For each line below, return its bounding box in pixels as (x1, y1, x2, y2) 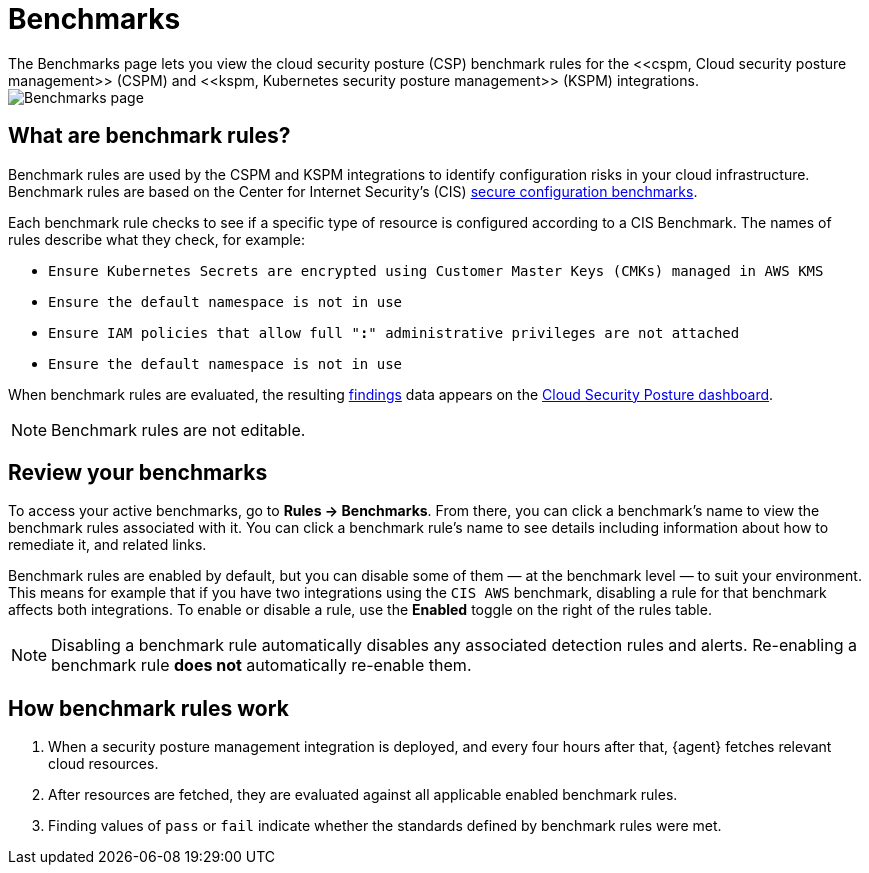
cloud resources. (48, 755, 159, 773)
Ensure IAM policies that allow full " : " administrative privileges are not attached (48, 324, 740, 341)
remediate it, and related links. (8, 536, 207, 554)
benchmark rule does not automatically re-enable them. (51, 655, 472, 676)
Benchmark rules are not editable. (51, 419, 306, 440)
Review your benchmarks (8, 460, 268, 486)
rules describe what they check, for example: (8, 230, 305, 248)
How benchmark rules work (8, 695, 289, 721)
